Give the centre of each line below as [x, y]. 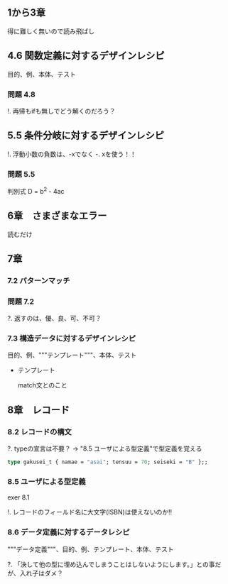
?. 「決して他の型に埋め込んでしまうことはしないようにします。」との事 [111, 564]
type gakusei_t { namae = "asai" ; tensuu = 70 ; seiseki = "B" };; [108, 462]
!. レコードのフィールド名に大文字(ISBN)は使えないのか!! [90, 512]
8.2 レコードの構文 [40, 431]
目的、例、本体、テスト [42, 74]
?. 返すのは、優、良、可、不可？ [54, 319]
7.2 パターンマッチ [39, 280]
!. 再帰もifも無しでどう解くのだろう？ [61, 111]
